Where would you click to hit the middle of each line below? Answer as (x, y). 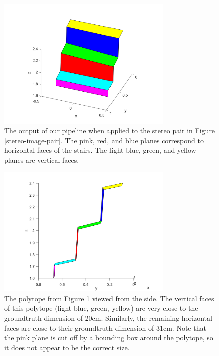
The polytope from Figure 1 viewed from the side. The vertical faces (109, 298)
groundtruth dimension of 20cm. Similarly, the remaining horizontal (108, 318)
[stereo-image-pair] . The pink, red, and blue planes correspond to (104, 140)
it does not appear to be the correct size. (67, 347)
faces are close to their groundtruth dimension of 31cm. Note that (105, 328)
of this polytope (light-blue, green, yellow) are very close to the (101, 308)
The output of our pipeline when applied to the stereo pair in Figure (110, 130)
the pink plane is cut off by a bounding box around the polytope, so (109, 338)
